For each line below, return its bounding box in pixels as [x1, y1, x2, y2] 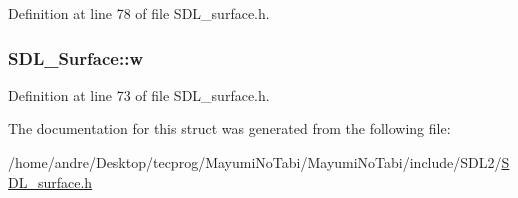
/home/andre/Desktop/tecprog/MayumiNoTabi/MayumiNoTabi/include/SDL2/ [8, 152, 502, 172]
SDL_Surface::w [8, 45, 143, 70]
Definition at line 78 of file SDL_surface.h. [8, 3, 270, 23]
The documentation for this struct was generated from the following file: [8, 118, 451, 139]
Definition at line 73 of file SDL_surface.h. [8, 84, 270, 105]
